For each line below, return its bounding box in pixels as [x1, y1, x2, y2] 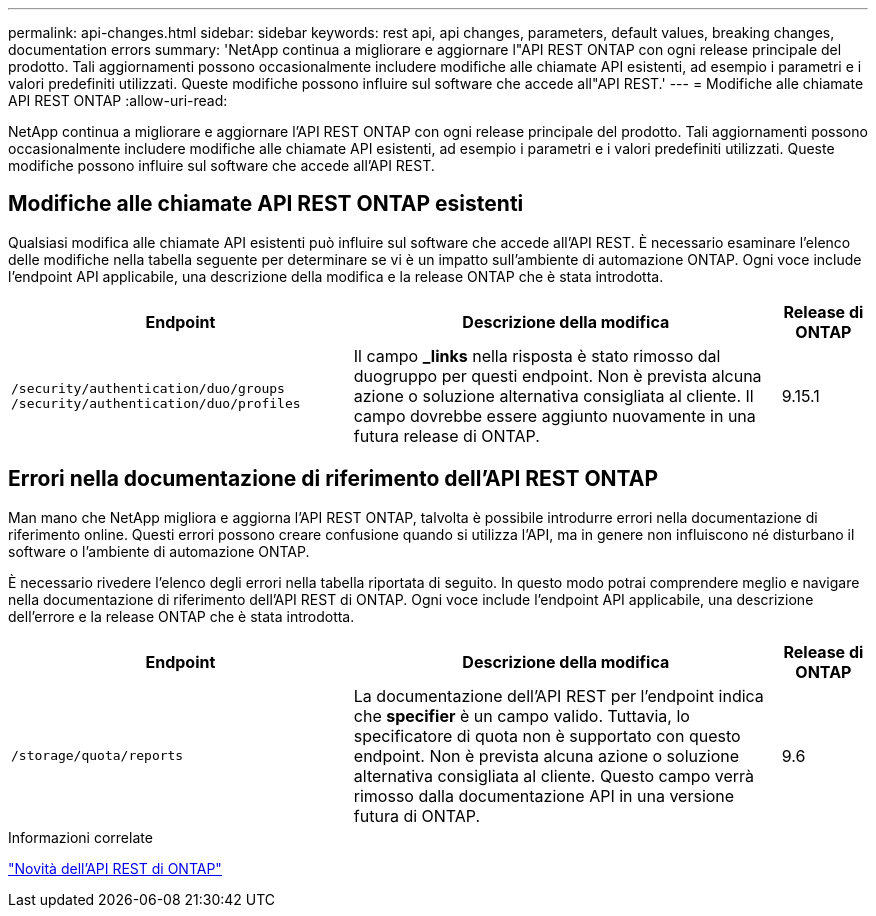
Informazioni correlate [8, 828, 153, 846]
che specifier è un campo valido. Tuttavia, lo [353, 705, 690, 726]
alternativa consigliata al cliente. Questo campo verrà [353, 765, 755, 786]
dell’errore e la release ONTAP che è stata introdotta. [8, 607, 355, 625]
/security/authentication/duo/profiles [11, 395, 301, 411]
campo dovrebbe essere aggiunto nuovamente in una [353, 405, 756, 426]
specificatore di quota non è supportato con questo [353, 725, 741, 746]
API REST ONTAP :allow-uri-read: [8, 92, 228, 109]
